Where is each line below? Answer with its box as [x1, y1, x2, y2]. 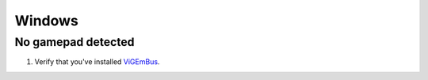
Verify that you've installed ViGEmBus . [34, 57, 160, 67]
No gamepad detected [14, 35, 135, 49]
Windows [14, 12, 78, 29]
